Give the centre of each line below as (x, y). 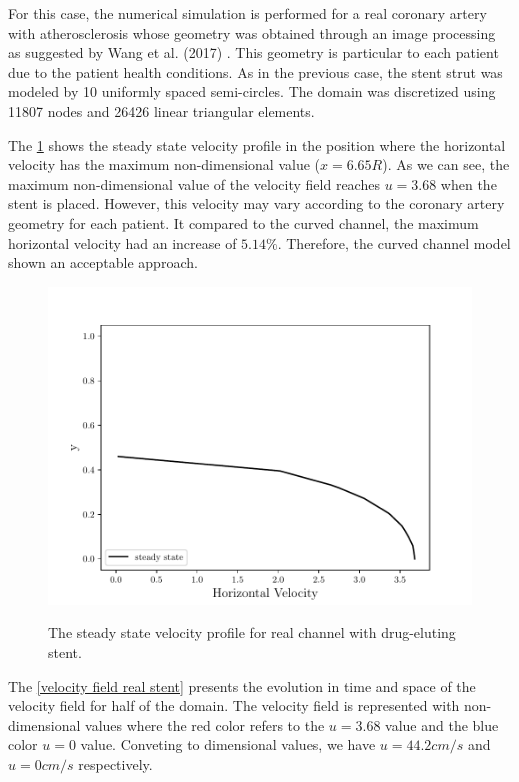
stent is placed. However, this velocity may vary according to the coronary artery (256, 203)
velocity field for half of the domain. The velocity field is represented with (234, 705)
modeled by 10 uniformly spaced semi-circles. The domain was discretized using (252, 91)
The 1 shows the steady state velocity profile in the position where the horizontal (257, 144)
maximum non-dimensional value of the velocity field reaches (194, 183)
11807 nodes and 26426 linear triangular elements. (161, 110)
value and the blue (442, 724)
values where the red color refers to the (205, 724)
